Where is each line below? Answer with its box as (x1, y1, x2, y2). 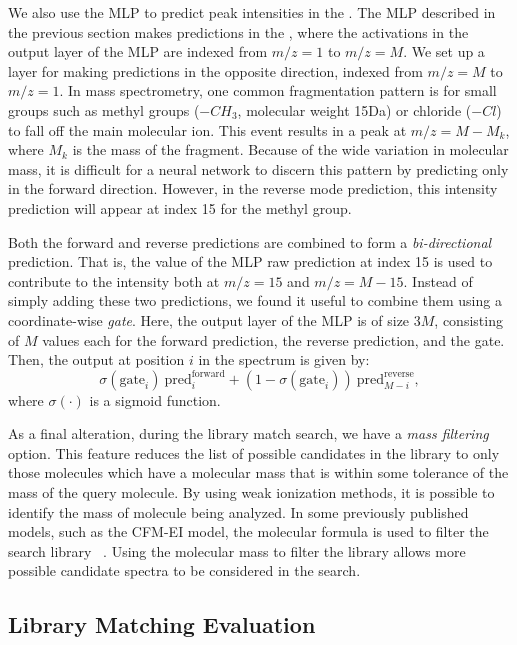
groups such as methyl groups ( (8, 99, 200, 120)
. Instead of (403, 270, 473, 291)
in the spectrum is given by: (198, 349, 370, 370)
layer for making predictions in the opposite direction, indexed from (8, 60, 423, 81)
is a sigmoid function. (89, 389, 221, 410)
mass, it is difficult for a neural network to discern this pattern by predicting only (8, 158, 509, 179)
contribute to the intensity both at (8, 270, 220, 291)
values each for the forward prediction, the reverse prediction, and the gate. (42, 329, 505, 350)
